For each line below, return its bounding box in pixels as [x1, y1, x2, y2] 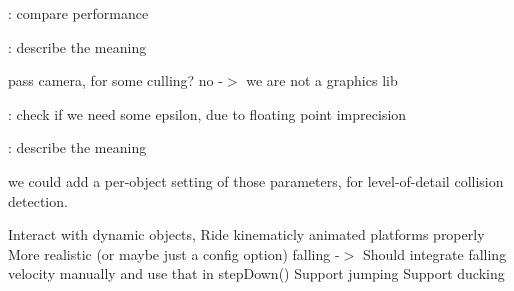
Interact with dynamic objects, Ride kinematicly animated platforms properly [8, 224, 485, 245]
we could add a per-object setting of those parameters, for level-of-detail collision [8, 170, 504, 191]
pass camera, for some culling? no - [8, 70, 223, 91]
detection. [8, 190, 68, 211]
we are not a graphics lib [246, 70, 398, 91]
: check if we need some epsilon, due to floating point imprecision [8, 103, 407, 124]
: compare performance [8, 3, 149, 23]
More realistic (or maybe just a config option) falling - [8, 243, 340, 264]
